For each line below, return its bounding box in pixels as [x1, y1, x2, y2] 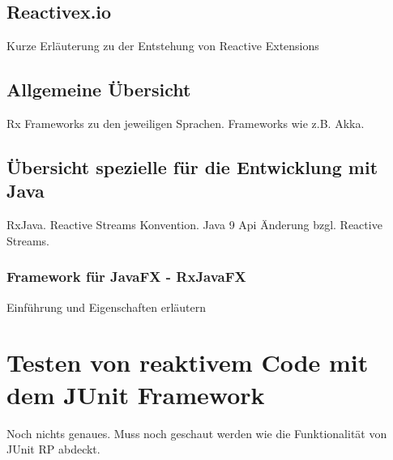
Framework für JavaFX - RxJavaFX [6, 266, 246, 287]
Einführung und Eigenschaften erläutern [6, 298, 207, 315]
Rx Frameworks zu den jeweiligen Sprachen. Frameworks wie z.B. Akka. [6, 115, 365, 131]
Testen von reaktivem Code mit [6, 346, 369, 379]
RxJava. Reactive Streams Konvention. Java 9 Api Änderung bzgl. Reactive [6, 216, 382, 233]
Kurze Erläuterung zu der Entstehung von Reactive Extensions [6, 37, 319, 54]
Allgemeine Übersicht [6, 77, 191, 102]
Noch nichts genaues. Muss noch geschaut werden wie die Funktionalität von [6, 424, 387, 441]
